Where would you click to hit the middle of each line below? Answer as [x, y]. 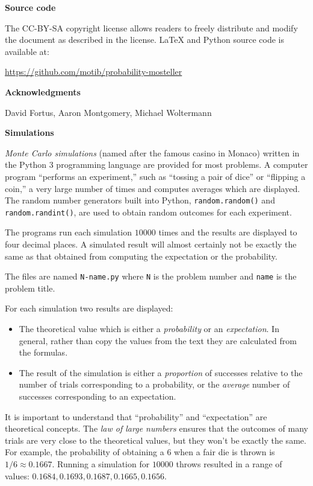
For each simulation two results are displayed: [89, 308]
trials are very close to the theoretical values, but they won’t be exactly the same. [156, 440]
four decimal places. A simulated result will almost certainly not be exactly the [151, 244]
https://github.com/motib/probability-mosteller [94, 72]
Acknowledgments [43, 91]
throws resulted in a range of [229, 464]
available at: [27, 51]
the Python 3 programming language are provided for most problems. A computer [156, 165]
